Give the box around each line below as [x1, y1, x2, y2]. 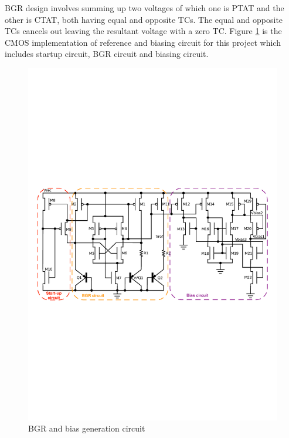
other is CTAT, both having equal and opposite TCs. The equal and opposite [5, 13, 283, 25]
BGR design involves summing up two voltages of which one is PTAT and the [5, 2, 284, 14]
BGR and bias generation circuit [28, 422, 145, 434]
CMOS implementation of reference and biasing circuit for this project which [5, 36, 281, 48]
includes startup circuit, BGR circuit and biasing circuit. [5, 48, 209, 60]
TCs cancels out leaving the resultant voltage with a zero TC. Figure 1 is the [5, 25, 282, 37]
